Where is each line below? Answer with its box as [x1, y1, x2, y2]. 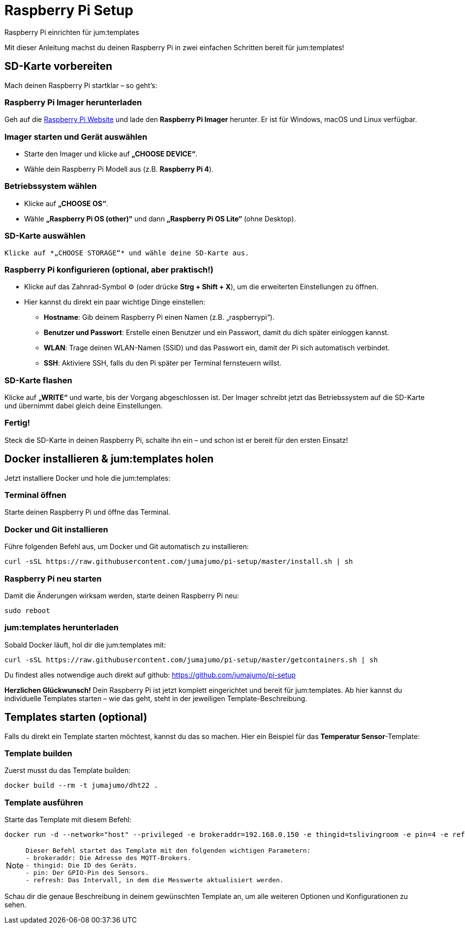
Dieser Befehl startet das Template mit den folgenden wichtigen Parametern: [26, 847, 311, 855]
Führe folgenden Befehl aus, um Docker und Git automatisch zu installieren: [4, 542, 249, 551]
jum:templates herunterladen [4, 622, 119, 633]
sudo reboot [4, 606, 50, 615]
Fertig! [4, 418, 31, 428]
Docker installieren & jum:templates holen [4, 453, 214, 465]
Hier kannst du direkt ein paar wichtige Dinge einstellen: [24, 298, 206, 307]
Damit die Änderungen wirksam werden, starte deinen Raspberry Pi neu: [4, 591, 239, 600]
